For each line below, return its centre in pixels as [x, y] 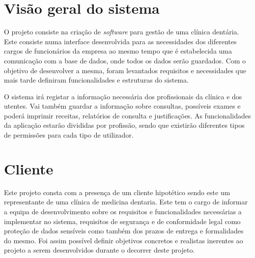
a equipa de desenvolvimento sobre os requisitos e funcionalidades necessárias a [123, 211]
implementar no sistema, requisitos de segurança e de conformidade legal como [122, 221]
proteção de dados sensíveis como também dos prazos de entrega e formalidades [124, 231]
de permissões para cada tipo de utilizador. [69, 135]
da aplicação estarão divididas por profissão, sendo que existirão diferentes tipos [124, 125]
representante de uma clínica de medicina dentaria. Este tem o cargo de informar [126, 202]
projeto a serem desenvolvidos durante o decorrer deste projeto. [99, 250]
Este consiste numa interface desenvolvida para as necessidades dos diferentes [120, 41]
